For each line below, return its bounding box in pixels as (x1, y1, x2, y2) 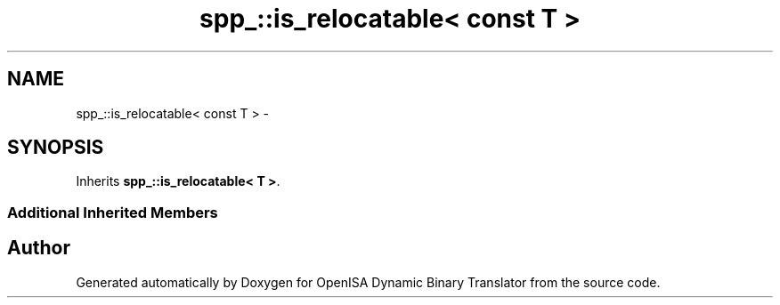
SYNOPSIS (7, 136, 104, 159)
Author (7, 237, 70, 260)
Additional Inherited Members (7, 203, 218, 221)
